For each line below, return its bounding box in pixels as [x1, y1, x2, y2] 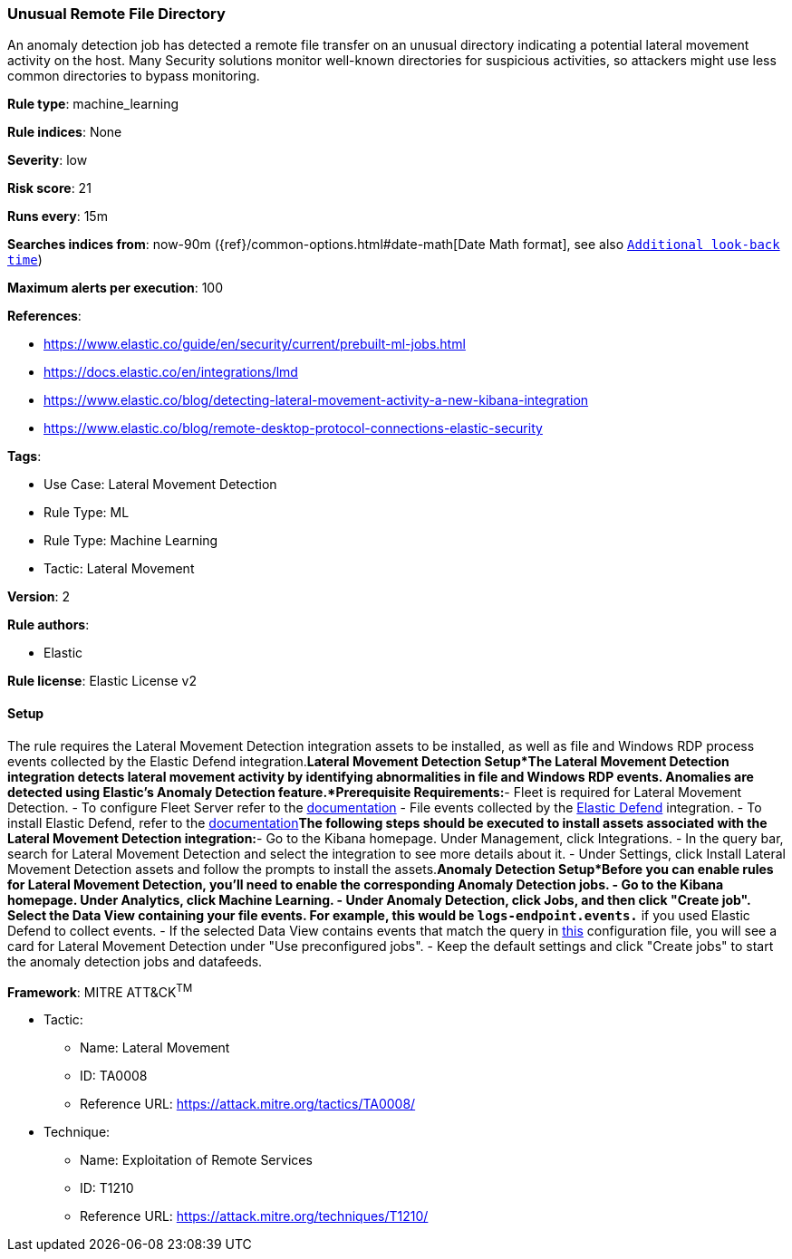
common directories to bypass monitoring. [7, 68, 260, 84]
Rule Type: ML [43, 505, 130, 521]
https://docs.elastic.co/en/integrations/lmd [43, 364, 298, 380]
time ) [7, 252, 43, 268]
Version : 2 [7, 589, 71, 605]
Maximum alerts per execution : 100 [7, 280, 224, 296]
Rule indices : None [7, 124, 122, 140]
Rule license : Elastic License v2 [7, 673, 197, 689]
